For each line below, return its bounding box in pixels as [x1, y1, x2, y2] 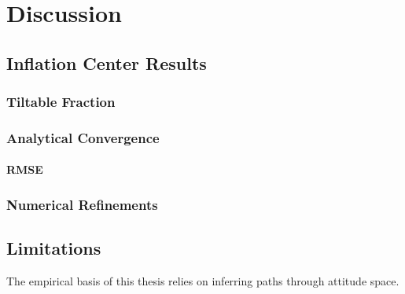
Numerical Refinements [6, 194, 158, 214]
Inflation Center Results [6, 50, 207, 75]
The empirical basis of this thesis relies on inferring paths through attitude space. [6, 273, 399, 289]
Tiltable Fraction [6, 92, 116, 112]
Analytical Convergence [6, 127, 160, 147]
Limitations [6, 236, 101, 260]
